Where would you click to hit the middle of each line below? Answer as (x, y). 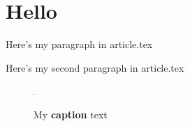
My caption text (71, 114)
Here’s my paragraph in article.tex (79, 44)
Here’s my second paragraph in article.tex (95, 67)
